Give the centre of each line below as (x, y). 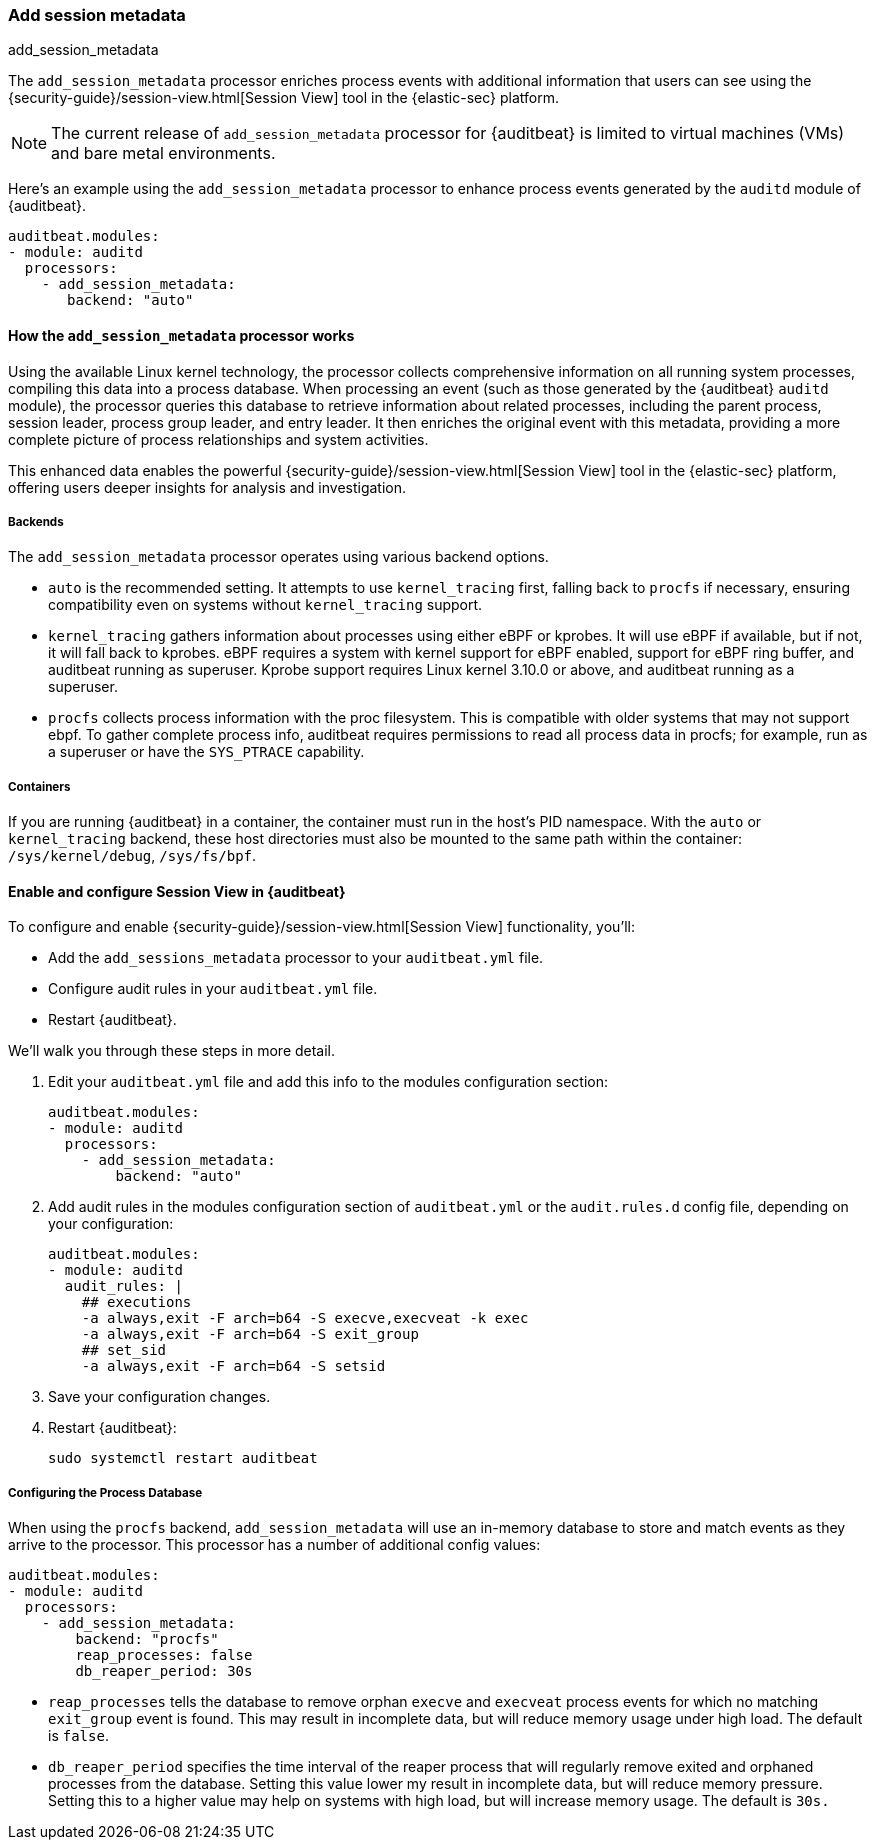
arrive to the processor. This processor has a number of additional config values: (274, 1545)
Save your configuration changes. (159, 1397)
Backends (36, 521)
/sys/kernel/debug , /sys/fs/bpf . (132, 856)
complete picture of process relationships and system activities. (218, 439)
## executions (136, 1302)
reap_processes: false (164, 1655)
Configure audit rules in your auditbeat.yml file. (213, 989)
